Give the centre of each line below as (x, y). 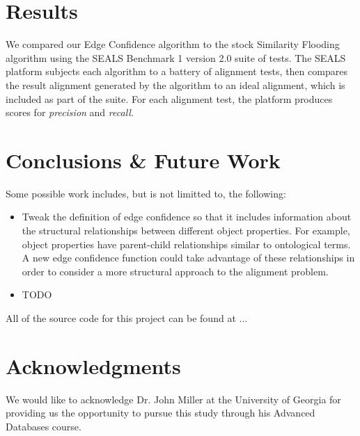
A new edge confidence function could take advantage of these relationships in (188, 258)
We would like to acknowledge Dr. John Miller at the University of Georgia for (173, 399)
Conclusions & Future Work (143, 160)
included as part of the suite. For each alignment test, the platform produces (169, 98)
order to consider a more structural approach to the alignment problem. (175, 271)
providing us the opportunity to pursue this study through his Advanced (161, 413)
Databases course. (44, 426)
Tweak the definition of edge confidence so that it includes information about (187, 217)
